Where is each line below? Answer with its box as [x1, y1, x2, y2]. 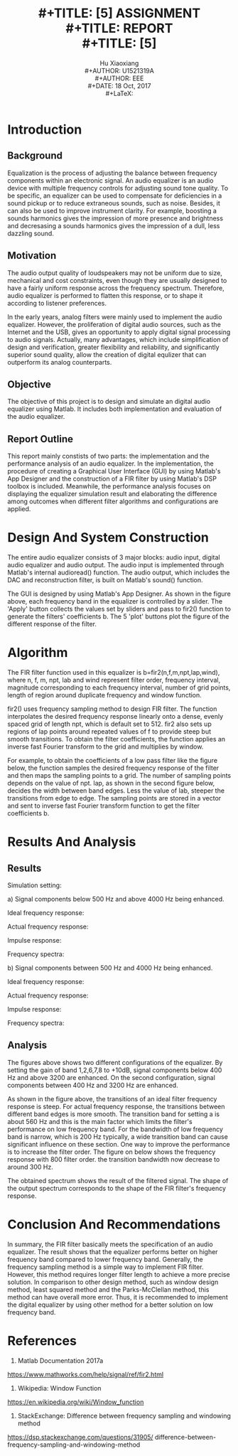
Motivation [7, 250, 57, 262]
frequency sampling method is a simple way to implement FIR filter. [7, 1263, 204, 1271]
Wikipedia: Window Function [17, 1383, 102, 1392]
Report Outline [7, 433, 73, 445]
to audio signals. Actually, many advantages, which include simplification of [7, 335, 229, 343]
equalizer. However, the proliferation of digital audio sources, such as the [7, 320, 222, 328]
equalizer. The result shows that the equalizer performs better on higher [7, 1247, 218, 1256]
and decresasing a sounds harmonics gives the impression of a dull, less [7, 221, 220, 230]
